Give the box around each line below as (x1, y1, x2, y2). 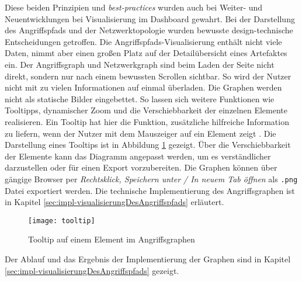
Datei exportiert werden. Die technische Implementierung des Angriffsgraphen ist (5, 184, 295, 196)
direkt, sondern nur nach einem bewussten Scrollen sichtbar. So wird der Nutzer (5, 70, 291, 82)
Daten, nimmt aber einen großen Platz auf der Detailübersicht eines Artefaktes (5, 47, 287, 59)
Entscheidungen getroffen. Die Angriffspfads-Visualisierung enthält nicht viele (5, 35, 282, 47)
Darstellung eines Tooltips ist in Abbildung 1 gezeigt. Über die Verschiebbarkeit (5, 138, 291, 151)
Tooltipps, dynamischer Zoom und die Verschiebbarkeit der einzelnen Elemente (5, 104, 287, 116)
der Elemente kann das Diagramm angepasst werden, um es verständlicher (5, 150, 271, 162)
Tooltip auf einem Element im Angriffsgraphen (28, 233, 195, 245)
